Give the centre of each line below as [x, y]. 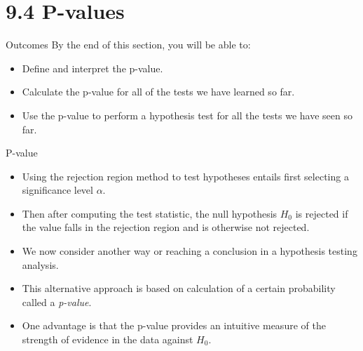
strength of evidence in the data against [108, 339]
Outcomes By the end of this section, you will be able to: [128, 45]
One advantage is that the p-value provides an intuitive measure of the [174, 325]
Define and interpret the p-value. [93, 68]
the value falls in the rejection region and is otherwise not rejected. [166, 227]
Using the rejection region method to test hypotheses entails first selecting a [185, 176]
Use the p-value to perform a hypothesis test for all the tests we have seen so [187, 115]
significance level [57, 190]
